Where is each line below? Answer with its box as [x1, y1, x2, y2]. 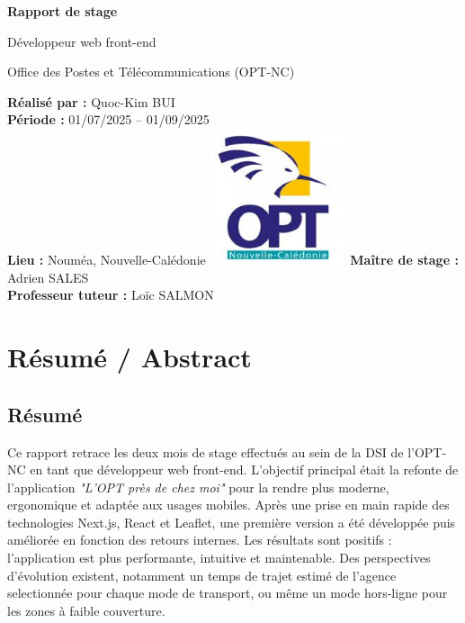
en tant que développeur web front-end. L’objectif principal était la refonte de [30, 460, 459, 479]
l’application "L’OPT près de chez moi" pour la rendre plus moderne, [7, 477, 389, 496]
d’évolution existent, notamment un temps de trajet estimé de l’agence [7, 565, 397, 584]
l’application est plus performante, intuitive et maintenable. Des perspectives [7, 548, 431, 567]
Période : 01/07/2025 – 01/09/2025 [7, 110, 210, 129]
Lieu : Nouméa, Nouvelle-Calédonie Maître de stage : [7, 250, 459, 269]
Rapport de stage [7, 2, 118, 20]
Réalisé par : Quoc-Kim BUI [7, 92, 175, 111]
